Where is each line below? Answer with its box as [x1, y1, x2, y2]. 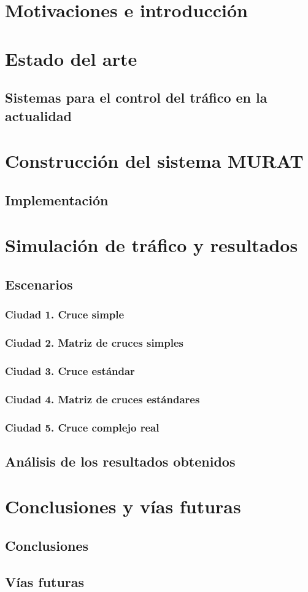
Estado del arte [5, 45, 137, 71]
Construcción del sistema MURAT [5, 148, 304, 173]
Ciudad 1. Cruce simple [5, 307, 125, 322]
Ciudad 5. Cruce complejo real [5, 419, 160, 435]
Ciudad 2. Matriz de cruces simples [5, 335, 184, 350]
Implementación [5, 190, 109, 209]
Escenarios [5, 274, 73, 293]
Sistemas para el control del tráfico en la [5, 88, 268, 107]
